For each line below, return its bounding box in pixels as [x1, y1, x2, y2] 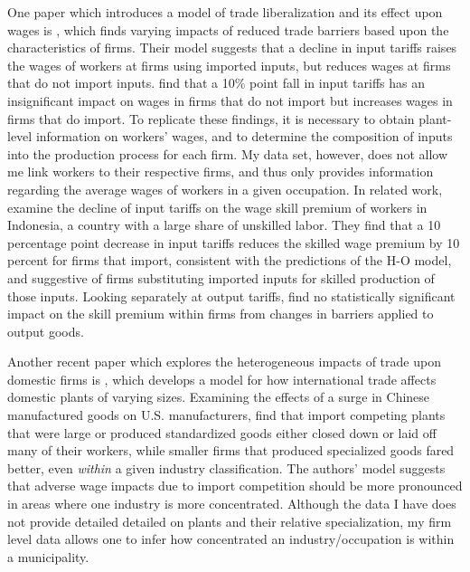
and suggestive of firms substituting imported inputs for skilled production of [7, 268, 435, 287]
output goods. [7, 321, 84, 340]
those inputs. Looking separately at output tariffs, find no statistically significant [7, 286, 456, 305]
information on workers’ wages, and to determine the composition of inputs [35, 127, 453, 146]
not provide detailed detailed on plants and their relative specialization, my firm [7, 511, 452, 530]
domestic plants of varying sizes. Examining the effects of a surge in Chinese [7, 387, 430, 406]
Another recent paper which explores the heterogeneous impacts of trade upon [7, 352, 441, 371]
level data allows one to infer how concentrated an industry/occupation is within [7, 529, 455, 548]
